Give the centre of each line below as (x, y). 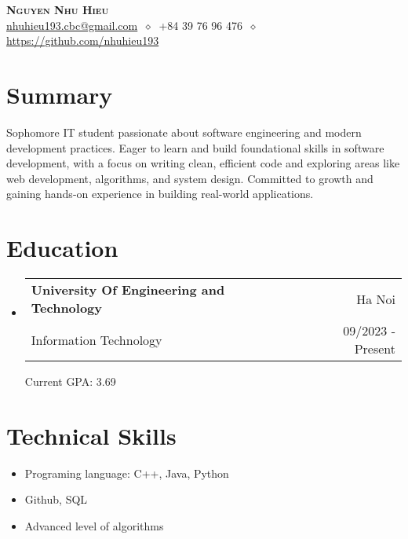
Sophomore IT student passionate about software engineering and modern (184, 132)
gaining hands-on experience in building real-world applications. (160, 194)
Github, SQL (56, 499)
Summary (60, 94)
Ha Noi (376, 299)
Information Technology (97, 339)
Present (375, 348)
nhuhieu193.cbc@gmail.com (72, 25)
